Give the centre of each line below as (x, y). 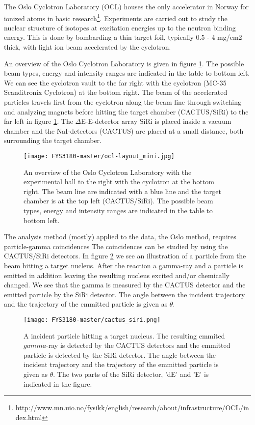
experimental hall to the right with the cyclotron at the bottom (119, 182)
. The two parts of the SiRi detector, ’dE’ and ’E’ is (131, 374)
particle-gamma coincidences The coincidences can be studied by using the (116, 246)
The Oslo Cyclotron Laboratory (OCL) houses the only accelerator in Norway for (127, 6)
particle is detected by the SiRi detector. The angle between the (120, 354)
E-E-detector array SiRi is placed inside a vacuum (156, 121)
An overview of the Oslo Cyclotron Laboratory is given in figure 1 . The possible (124, 63)
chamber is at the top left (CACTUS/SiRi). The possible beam (118, 201)
